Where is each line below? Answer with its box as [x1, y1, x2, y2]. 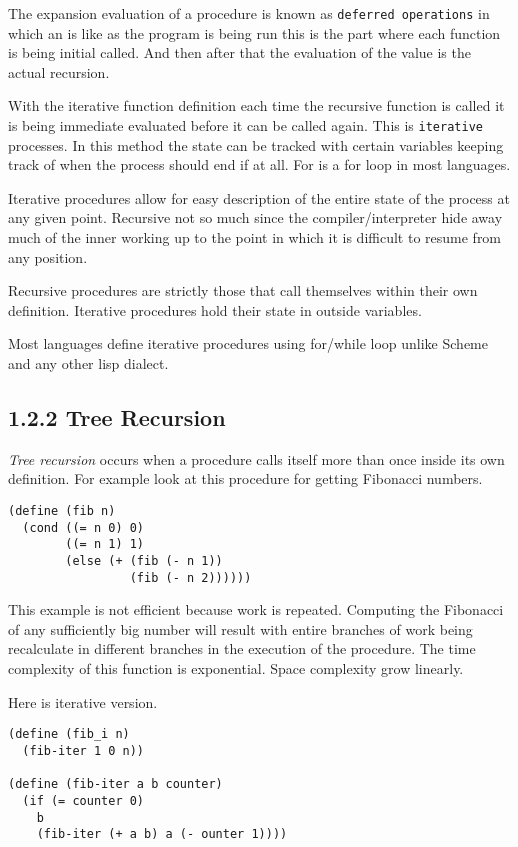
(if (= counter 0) [22, 793, 145, 808]
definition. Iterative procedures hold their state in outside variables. [8, 299, 422, 320]
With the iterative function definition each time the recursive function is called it [8, 95, 505, 116]
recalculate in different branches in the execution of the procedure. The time [8, 638, 476, 659]
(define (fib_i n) [8, 727, 130, 742]
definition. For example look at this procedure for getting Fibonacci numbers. [8, 468, 483, 489]
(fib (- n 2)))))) [129, 570, 252, 585]
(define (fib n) [8, 504, 116, 519]
